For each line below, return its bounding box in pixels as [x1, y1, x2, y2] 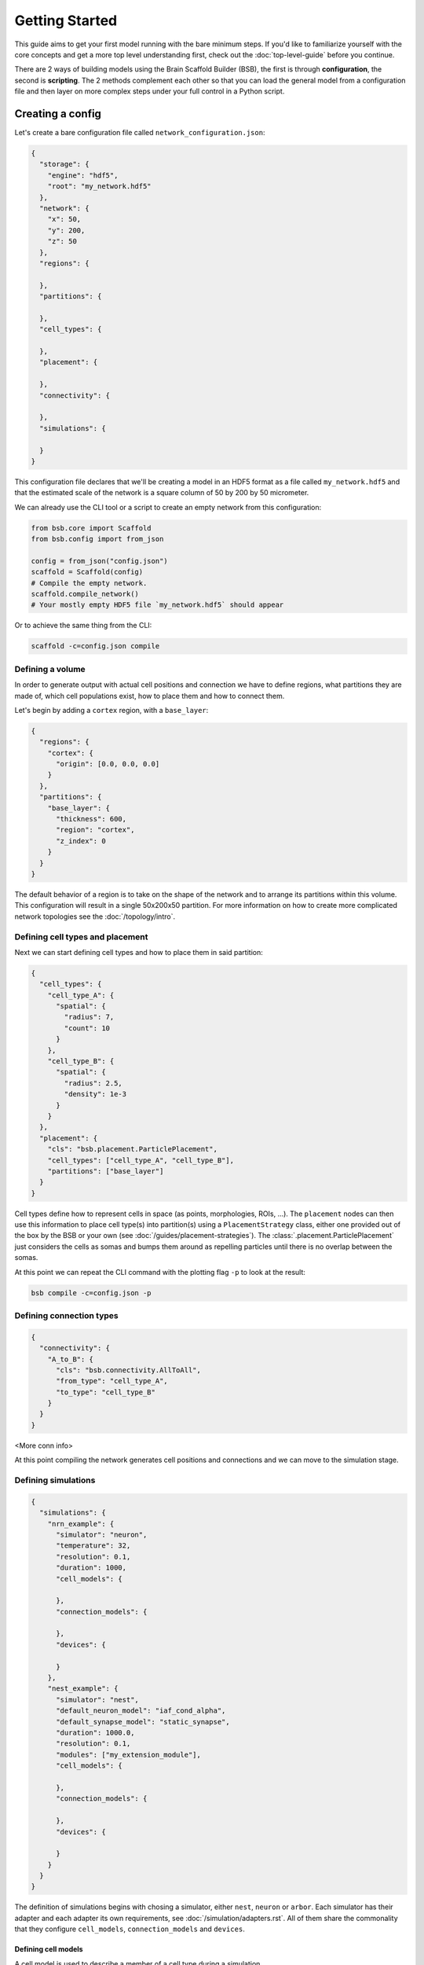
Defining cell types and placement [14, 931, 148, 942]
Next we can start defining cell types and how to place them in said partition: [14, 947, 263, 957]
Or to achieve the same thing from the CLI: [14, 621, 152, 630]
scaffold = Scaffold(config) [31, 567, 144, 577]
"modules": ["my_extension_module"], [56, 1750, 202, 1759]
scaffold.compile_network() [31, 589, 139, 599]
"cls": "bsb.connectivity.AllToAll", [56, 1365, 202, 1375]
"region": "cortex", [56, 825, 135, 835]
